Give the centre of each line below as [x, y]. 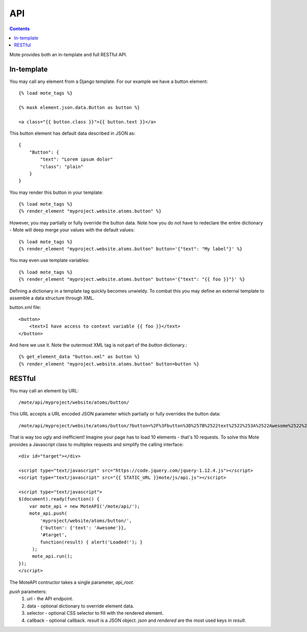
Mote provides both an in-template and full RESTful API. [68, 54]
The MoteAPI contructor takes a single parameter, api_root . [72, 582]
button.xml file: [25, 308]
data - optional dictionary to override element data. [81, 606]
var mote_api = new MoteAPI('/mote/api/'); [84, 506]
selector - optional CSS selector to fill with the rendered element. [95, 613]
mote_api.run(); [52, 556]
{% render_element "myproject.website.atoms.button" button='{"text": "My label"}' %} [130, 249]
